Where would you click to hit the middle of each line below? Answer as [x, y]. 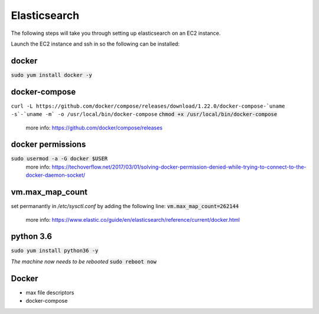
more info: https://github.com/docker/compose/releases [94, 128]
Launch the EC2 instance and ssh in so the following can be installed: [95, 44]
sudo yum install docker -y [52, 75]
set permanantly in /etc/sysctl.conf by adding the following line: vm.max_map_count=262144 [125, 206]
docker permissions [48, 145]
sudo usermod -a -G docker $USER [59, 159]
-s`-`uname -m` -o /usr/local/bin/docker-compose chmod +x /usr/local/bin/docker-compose [144, 114]
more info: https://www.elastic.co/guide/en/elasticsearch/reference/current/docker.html [133, 219]
